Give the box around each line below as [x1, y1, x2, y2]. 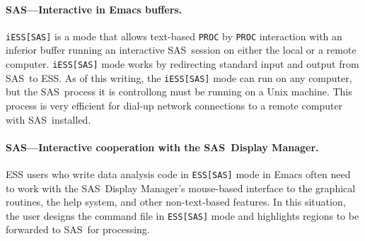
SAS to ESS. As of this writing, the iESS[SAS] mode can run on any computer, [6, 70, 352, 85]
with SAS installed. [6, 112, 91, 127]
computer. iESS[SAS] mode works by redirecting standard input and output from [6, 57, 359, 71]
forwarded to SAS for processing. [6, 222, 150, 237]
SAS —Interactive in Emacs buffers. [6, 1, 182, 16]
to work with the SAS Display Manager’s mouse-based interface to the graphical [6, 180, 356, 195]
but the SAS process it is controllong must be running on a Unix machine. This [6, 84, 352, 99]
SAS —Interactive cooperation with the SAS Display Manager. [6, 139, 319, 154]
